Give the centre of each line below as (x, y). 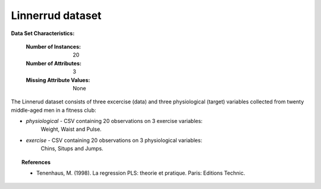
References (36, 162)
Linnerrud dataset (56, 15)
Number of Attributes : (53, 63)
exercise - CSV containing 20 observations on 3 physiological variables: (114, 140)
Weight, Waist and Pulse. (71, 129)
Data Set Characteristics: (43, 33)
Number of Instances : (53, 46)
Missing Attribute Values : (58, 80)
